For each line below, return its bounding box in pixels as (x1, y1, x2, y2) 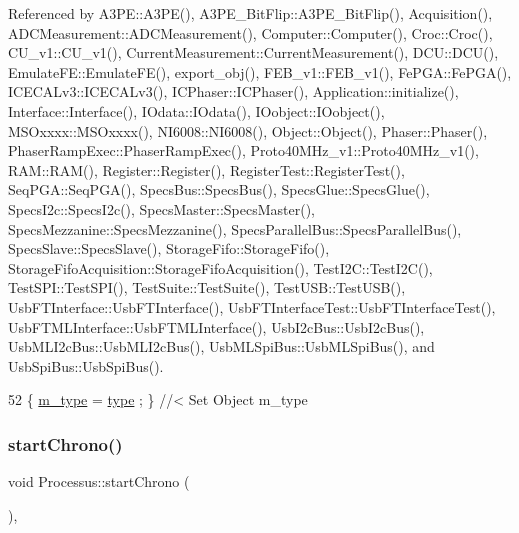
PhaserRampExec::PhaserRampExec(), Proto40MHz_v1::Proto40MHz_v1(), (8, 140, 479, 161)
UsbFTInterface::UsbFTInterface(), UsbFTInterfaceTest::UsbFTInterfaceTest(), (8, 296, 496, 317)
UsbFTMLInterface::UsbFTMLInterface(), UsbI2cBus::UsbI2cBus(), (8, 316, 425, 337)
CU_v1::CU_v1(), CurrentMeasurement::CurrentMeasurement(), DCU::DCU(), (8, 42, 499, 63)
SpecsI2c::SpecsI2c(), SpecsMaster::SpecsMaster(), (8, 198, 315, 219)
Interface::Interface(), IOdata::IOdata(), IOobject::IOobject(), (8, 100, 385, 121)
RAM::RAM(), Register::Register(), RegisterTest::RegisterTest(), (8, 159, 405, 180)
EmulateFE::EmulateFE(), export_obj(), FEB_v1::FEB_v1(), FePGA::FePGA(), (8, 61, 512, 82)
